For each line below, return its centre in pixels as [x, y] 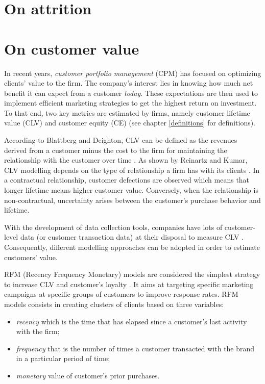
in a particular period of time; [63, 358]
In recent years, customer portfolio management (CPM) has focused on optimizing [133, 73]
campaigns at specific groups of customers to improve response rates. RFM [121, 294]
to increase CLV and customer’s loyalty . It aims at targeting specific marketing [129, 284]
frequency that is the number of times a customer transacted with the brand [135, 348]
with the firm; [38, 331]
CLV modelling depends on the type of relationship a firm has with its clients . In [132, 170]
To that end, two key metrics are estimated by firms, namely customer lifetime [127, 112]
